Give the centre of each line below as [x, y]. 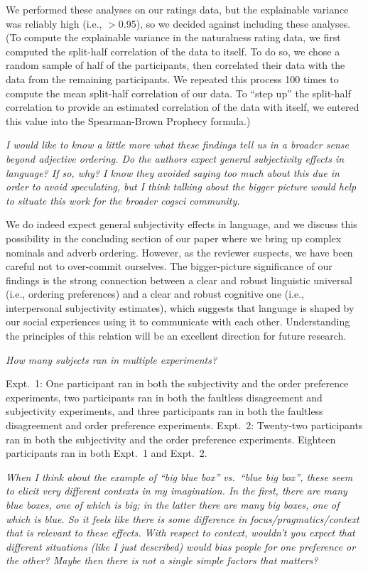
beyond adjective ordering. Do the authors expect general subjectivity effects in [175, 158]
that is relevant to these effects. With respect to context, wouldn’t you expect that [180, 533]
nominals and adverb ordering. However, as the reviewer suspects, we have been [179, 252]
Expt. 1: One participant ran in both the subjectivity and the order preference [177, 383]
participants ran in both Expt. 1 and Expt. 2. [107, 453]
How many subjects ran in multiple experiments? [112, 359]
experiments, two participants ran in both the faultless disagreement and [164, 397]
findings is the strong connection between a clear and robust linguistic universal [179, 280]
